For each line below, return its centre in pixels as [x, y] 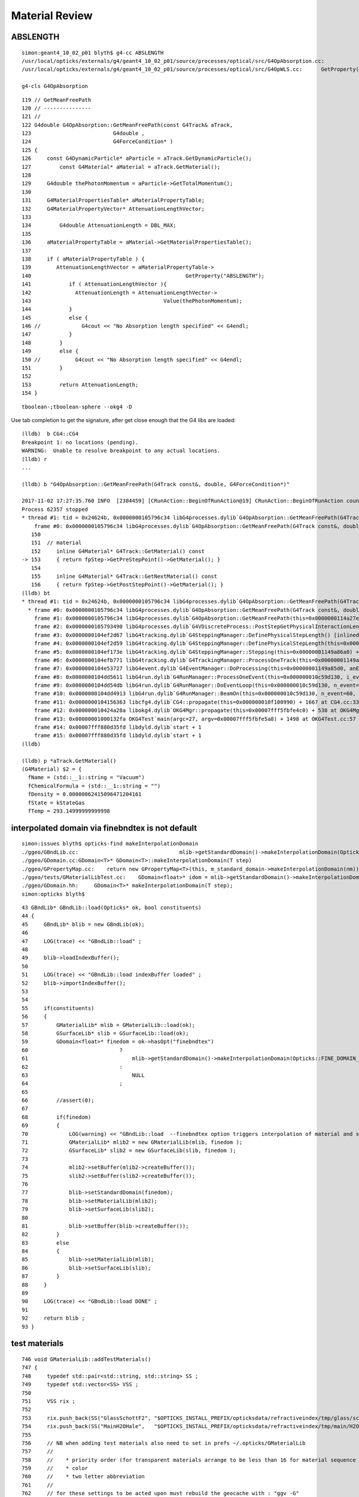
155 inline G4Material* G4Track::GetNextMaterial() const [124, 576]
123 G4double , [83, 134]
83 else [45, 1243]
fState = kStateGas [56, 803]
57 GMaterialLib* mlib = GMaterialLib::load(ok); [109, 1025]
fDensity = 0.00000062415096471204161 [85, 794]
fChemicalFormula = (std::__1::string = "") [94, 786]
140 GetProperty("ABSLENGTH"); [143, 276]
